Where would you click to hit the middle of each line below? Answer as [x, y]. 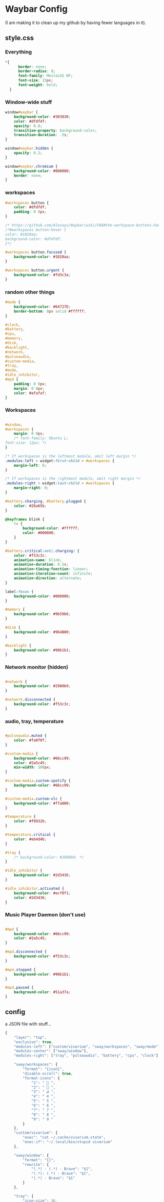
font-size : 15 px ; [36, 80]
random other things [30, 292]
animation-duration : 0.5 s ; [41, 565]
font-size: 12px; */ [26, 443]
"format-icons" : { [41, 1078]
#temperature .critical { [30, 835]
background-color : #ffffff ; [51, 528]
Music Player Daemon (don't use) [45, 915]
